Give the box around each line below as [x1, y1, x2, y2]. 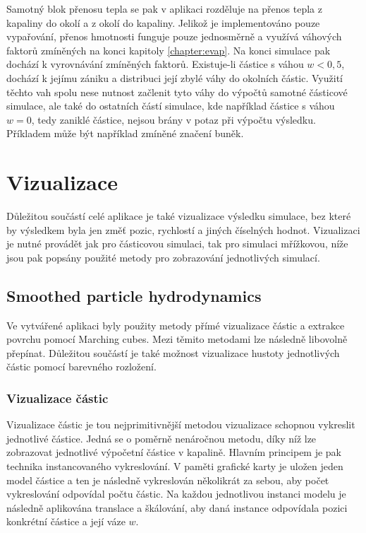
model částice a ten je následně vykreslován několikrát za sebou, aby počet [6, 472, 329, 487]
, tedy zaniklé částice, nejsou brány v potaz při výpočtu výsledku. [31, 112, 316, 127]
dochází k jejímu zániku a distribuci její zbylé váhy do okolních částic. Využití [6, 70, 343, 85]
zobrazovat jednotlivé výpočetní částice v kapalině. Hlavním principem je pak [6, 445, 342, 459]
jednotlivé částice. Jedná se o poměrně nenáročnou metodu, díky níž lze [6, 430, 317, 445]
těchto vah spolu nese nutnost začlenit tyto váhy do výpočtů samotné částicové [6, 84, 348, 99]
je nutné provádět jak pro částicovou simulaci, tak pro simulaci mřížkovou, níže [6, 236, 348, 251]
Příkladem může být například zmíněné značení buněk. [6, 126, 244, 141]
